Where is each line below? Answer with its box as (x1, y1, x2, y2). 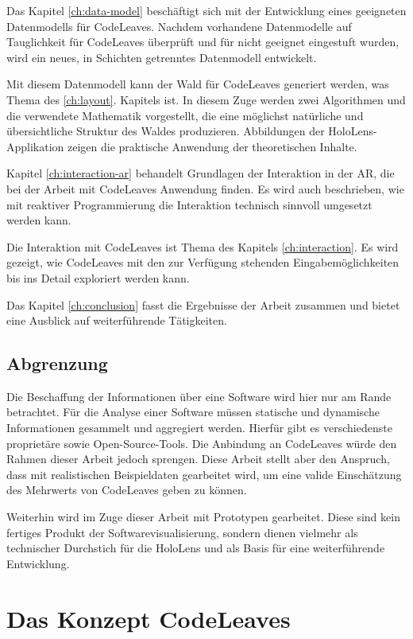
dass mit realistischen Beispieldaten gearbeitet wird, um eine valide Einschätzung (6, 466, 402, 482)
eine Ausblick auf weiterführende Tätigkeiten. (6, 312, 227, 329)
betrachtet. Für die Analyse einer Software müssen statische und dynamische (6, 403, 380, 420)
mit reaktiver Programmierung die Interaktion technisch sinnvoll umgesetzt (6, 196, 372, 212)
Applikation (6, 138, 64, 154)
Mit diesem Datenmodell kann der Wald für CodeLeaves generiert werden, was (6, 76, 389, 92)
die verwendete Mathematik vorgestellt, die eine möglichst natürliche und (6, 107, 364, 123)
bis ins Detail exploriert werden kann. (6, 269, 190, 286)
